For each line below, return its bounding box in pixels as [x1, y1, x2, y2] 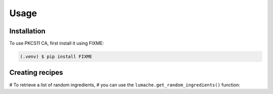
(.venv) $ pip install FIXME [20, 54, 93, 60]
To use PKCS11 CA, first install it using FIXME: [9, 40, 104, 46]
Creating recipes [9, 68, 63, 77]
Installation [9, 27, 45, 35]
